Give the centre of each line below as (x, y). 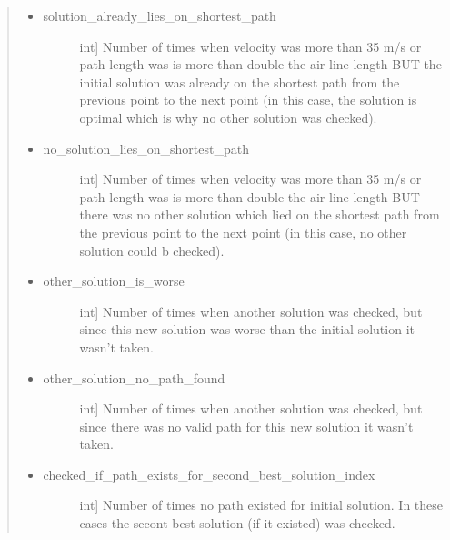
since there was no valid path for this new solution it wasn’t (246, 426)
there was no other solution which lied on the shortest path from (260, 214)
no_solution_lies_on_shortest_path (146, 148)
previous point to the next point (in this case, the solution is (248, 100)
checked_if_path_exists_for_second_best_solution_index (209, 474)
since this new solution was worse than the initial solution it (247, 329)
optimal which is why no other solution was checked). (228, 117)
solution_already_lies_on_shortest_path (160, 15)
